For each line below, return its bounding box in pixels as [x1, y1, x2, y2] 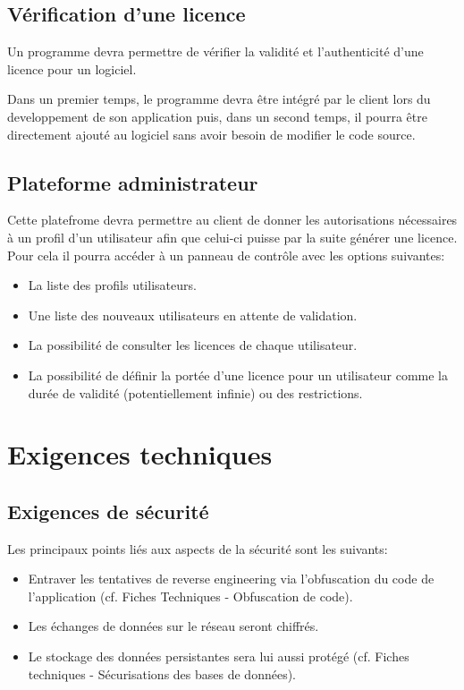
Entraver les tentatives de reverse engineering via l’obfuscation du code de [28, 569, 434, 588]
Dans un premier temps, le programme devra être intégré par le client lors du [7, 89, 431, 108]
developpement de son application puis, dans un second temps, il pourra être [7, 106, 427, 125]
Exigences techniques [7, 436, 273, 473]
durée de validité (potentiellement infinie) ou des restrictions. [28, 383, 363, 402]
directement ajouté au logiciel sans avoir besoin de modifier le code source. [7, 124, 416, 143]
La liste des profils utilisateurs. [28, 276, 197, 294]
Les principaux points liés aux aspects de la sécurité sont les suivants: [7, 539, 388, 558]
